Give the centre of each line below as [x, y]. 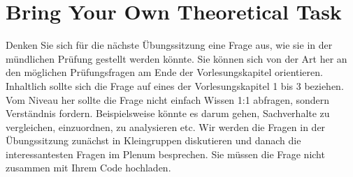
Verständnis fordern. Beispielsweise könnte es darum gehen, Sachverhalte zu [168, 113]
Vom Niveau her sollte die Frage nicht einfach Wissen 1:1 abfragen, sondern [168, 99]
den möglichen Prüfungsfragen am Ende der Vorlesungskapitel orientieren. [164, 72]
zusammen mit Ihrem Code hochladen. [88, 168]
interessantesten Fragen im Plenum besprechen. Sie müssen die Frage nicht [165, 154]
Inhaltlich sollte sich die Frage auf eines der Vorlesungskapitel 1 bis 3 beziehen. [175, 85]
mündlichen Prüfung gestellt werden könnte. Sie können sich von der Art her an [176, 58]
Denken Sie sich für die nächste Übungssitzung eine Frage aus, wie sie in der [169, 45]
